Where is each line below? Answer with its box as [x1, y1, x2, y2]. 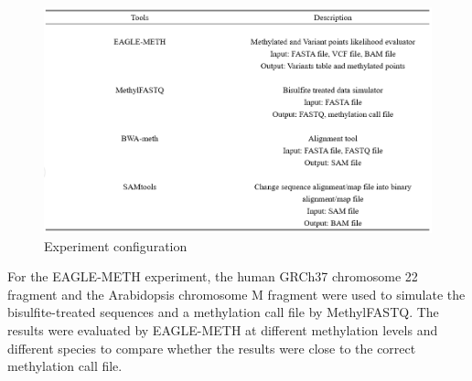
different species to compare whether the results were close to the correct [7, 338, 416, 357]
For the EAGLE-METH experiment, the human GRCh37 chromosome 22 [7, 267, 418, 286]
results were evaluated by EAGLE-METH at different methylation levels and [7, 321, 438, 340]
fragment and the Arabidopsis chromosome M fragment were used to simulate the [7, 284, 466, 303]
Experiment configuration [44, 236, 188, 255]
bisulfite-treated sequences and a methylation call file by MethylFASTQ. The [7, 302, 439, 322]
